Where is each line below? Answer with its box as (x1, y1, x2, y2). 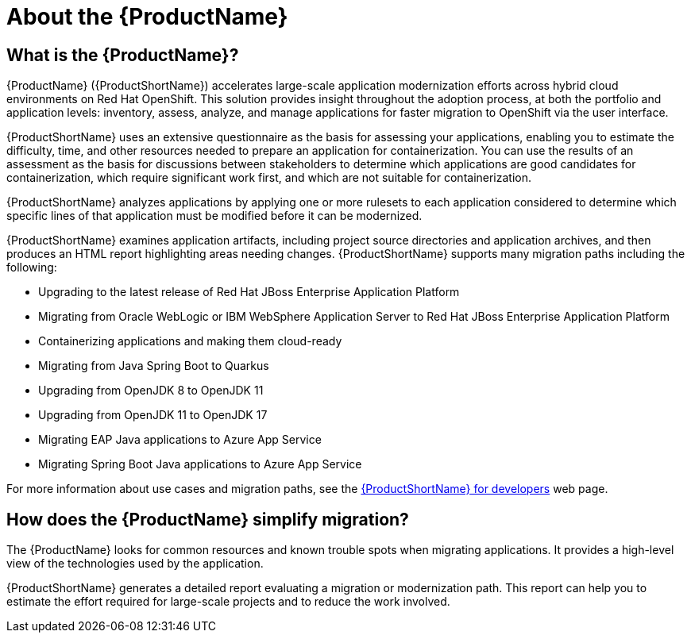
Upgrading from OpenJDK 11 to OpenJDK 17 (38, 408, 268, 422)
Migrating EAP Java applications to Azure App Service (38, 433, 322, 447)
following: (6, 260, 57, 275)
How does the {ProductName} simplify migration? (6, 509, 409, 529)
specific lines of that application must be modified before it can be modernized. (6, 209, 423, 223)
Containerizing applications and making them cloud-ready (38, 334, 342, 348)
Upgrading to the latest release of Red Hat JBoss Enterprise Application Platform (38, 285, 460, 299)
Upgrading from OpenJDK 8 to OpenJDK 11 (38, 383, 264, 398)
